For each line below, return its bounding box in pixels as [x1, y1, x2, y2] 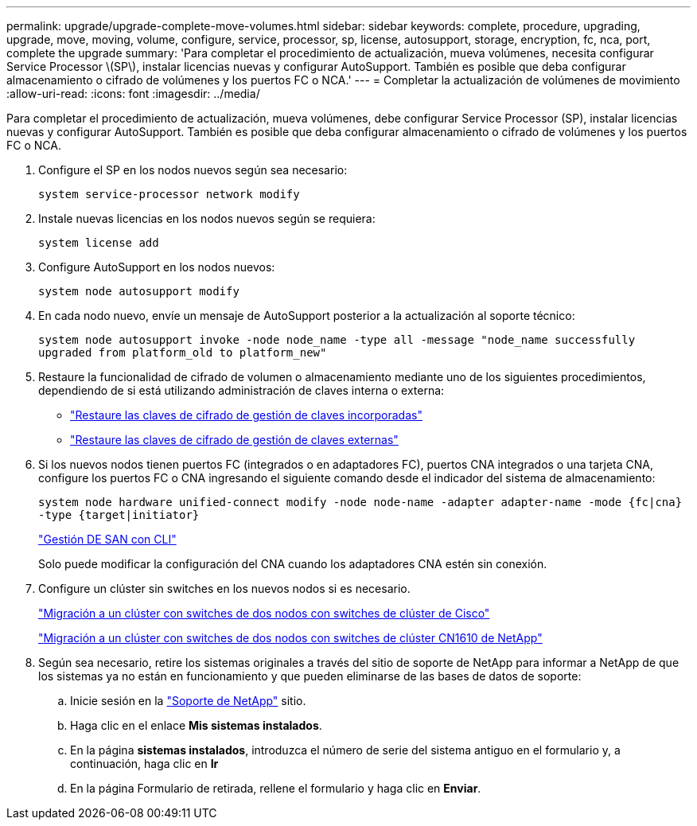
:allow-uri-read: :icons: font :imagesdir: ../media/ [6, 87, 260, 100]
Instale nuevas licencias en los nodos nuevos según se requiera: [38, 212, 376, 225]
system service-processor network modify [38, 188, 300, 201]
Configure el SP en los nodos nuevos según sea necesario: [38, 163, 348, 177]
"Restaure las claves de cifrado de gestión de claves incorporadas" [70, 408, 422, 422]
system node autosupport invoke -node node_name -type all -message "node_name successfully [38, 333, 636, 346]
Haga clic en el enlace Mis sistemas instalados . [70, 719, 322, 732]
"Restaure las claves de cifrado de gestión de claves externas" [70, 433, 399, 446]
